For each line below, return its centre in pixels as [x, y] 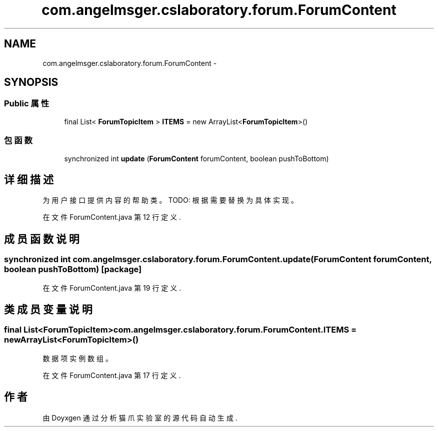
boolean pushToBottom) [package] [73, 269]
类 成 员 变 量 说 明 [48, 310]
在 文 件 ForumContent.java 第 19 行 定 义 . [112, 288]
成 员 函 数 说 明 [42, 239]
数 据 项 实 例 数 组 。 [77, 358]
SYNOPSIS [31, 82]
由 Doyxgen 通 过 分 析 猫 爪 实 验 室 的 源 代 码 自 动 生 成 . [140, 418]
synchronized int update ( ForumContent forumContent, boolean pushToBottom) [196, 158]
